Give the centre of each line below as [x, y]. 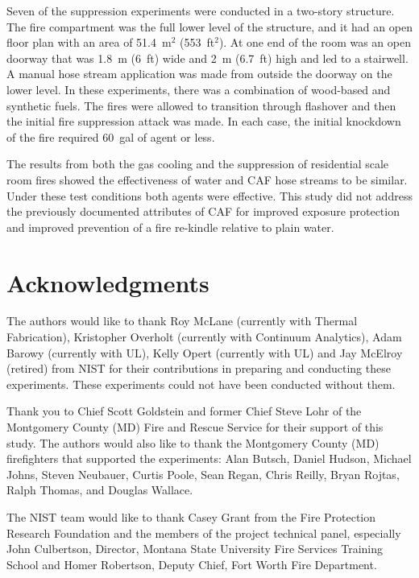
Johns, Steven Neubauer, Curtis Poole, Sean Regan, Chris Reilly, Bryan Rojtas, [203, 474]
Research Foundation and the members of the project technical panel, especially [204, 533]
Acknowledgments [108, 282]
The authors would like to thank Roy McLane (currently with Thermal [182, 321]
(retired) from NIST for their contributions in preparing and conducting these [199, 368]
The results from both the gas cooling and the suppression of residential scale [198, 164]
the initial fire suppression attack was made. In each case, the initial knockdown [204, 121]
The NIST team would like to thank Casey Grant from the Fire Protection [191, 516]
